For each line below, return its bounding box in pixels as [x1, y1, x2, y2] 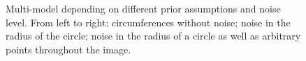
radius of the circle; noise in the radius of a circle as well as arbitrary [6, 28, 301, 43]
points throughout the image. [6, 42, 131, 56]
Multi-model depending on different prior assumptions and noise [6, 1, 281, 15]
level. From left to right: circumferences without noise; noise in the [6, 15, 291, 29]
